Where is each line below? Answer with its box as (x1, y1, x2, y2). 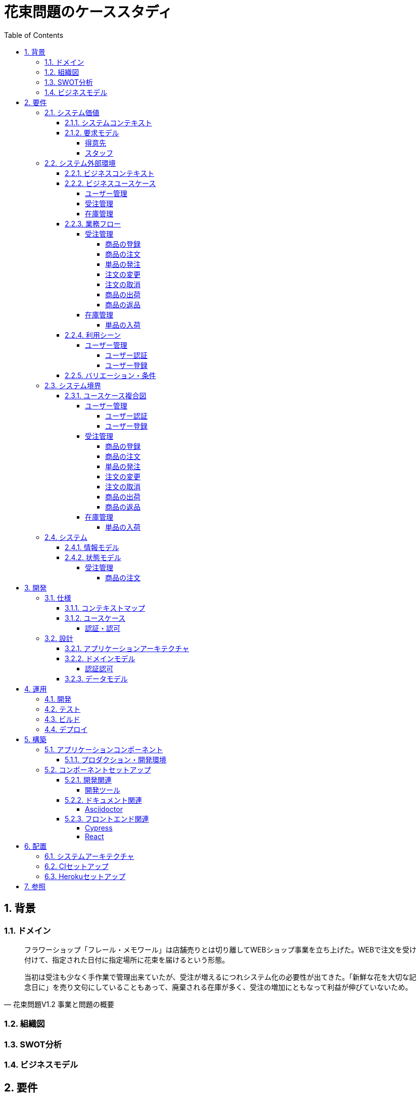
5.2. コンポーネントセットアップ (44, 765, 151, 774)
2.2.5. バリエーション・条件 (65, 371, 156, 380)
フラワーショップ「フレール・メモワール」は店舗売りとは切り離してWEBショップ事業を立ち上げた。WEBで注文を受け (24, 945, 417, 954)
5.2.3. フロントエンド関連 (65, 814, 149, 823)
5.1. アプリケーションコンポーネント (44, 745, 163, 754)
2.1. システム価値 (44, 108, 100, 117)
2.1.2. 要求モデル (65, 128, 119, 137)
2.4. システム (44, 532, 87, 541)
